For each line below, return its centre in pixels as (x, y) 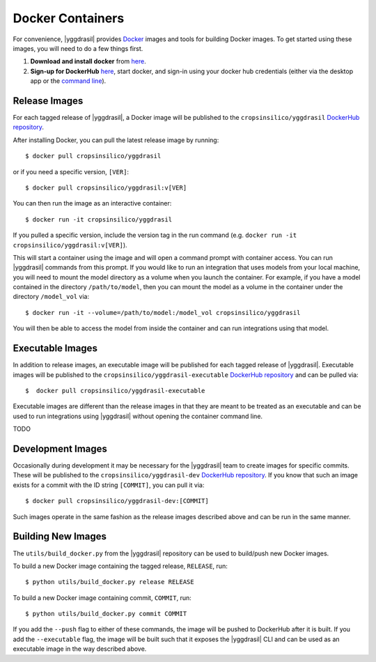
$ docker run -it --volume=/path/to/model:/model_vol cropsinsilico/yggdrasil (163, 313)
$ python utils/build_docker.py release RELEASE (110, 582)
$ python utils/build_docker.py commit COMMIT (106, 614)
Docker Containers (69, 18)
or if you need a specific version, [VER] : (71, 171)
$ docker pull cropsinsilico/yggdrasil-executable (115, 391)
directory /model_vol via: (51, 297)
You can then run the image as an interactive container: (92, 203)
